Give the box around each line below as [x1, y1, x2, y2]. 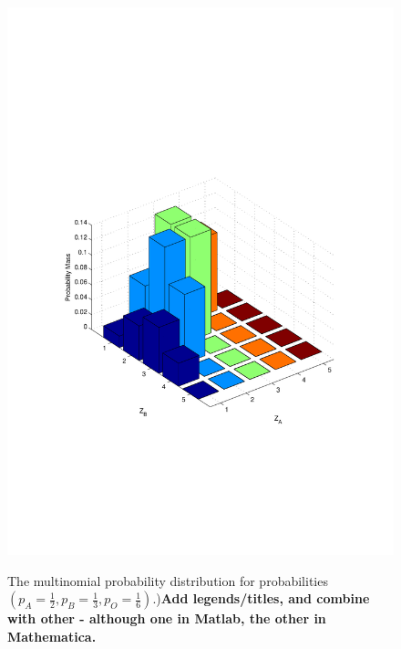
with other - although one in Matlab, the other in [7, 609, 326, 628]
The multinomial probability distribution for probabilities [7, 570, 328, 590]
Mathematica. [7, 626, 97, 645]
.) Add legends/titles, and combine [152, 589, 370, 608]
